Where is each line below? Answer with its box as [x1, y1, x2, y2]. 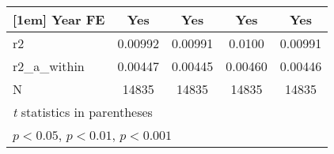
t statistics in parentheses [13, 103, 153, 121]
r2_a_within [13, 57, 85, 75]
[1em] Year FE [13, 10, 105, 28]
